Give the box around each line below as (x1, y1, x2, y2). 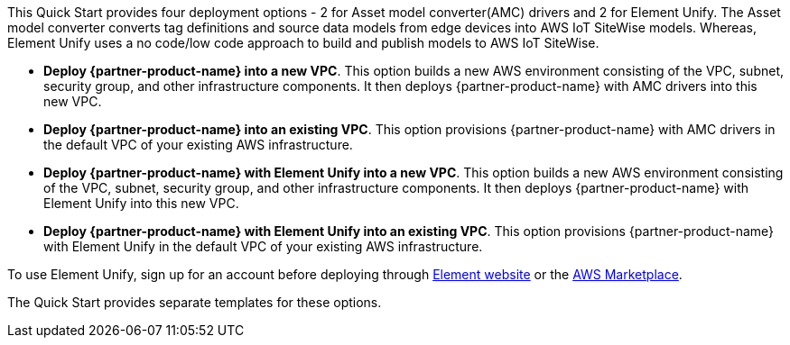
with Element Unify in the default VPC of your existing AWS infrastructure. (43, 239, 483, 254)
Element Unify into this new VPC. (43, 195, 239, 211)
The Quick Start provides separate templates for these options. (7, 295, 382, 310)
